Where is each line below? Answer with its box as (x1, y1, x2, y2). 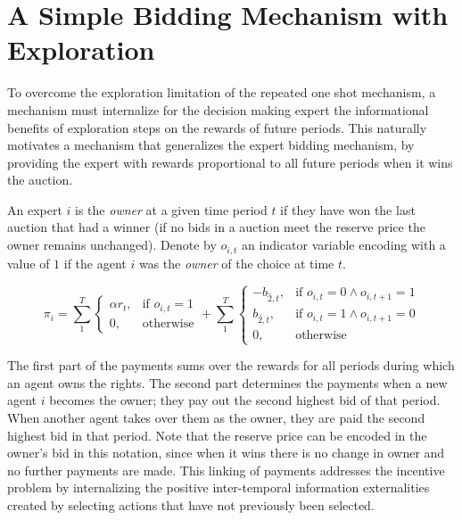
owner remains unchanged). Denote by (7, 235, 217, 254)
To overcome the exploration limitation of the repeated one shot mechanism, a (7, 83, 436, 102)
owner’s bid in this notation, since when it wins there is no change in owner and (7, 443, 445, 462)
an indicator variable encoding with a (242, 235, 446, 254)
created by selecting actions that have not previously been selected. (7, 495, 375, 514)
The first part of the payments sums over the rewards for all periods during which (7, 356, 455, 375)
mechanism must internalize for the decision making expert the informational (7, 100, 429, 119)
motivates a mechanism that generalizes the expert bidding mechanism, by (7, 136, 415, 154)
